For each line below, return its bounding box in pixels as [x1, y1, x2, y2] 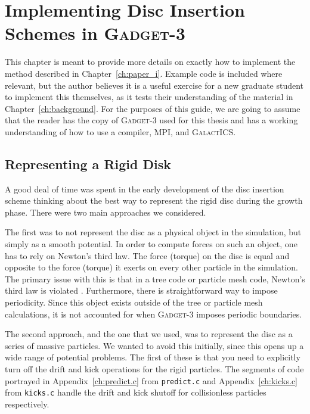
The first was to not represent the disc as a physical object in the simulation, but [5, 226, 302, 238]
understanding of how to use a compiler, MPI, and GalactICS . [5, 125, 236, 138]
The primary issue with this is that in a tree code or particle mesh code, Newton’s [5, 272, 305, 285]
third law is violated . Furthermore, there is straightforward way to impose [5, 284, 278, 297]
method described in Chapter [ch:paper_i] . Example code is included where [5, 67, 283, 79]
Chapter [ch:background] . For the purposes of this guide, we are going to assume [5, 102, 300, 114]
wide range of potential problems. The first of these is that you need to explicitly [5, 351, 300, 363]
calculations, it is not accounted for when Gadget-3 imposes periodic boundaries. [5, 307, 302, 320]
